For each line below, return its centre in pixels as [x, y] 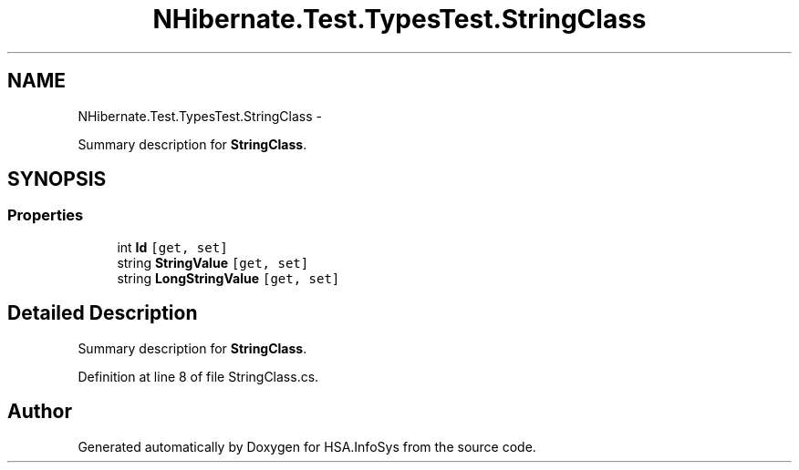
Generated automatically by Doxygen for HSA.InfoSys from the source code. [307, 446]
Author [40, 412]
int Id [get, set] [172, 247]
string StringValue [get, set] [213, 262]
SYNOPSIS [57, 179]
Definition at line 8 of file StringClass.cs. [198, 376]
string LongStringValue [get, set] [228, 278]
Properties [46, 215]
